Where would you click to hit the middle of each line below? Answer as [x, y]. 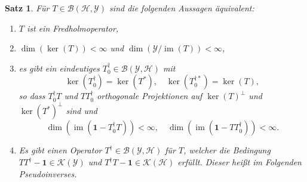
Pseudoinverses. [48, 173]
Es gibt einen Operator [60, 150]
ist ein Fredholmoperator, [73, 28]
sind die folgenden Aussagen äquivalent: [182, 8]
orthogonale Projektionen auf [150, 96]
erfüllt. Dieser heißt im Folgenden [240, 162]
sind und [82, 111]
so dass [32, 96]
